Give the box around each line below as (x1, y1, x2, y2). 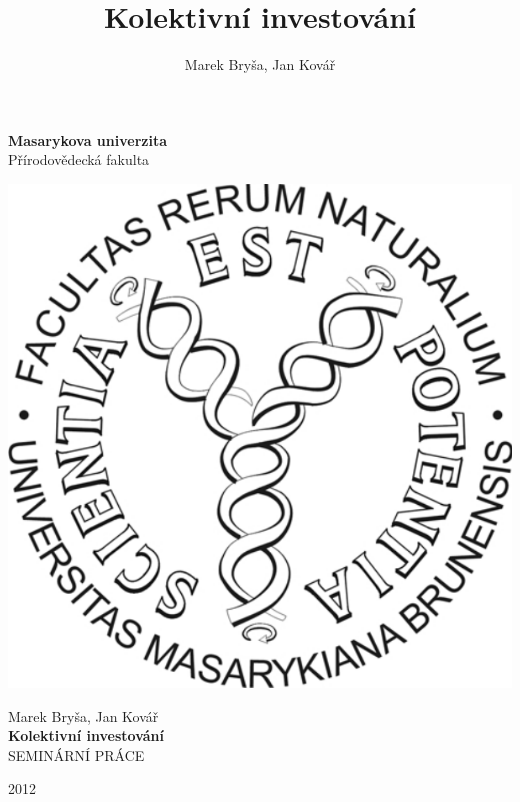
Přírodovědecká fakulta (8, 149, 150, 170)
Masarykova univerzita (8, 129, 167, 150)
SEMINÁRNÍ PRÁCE (8, 744, 145, 765)
